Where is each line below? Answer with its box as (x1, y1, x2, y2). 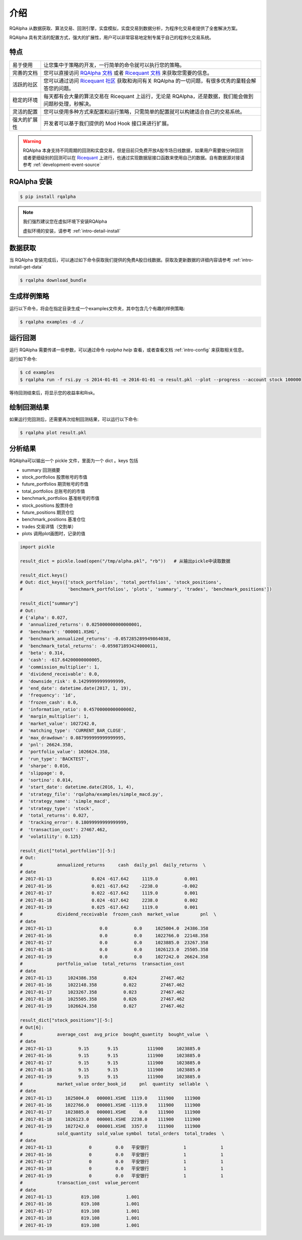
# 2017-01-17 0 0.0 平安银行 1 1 (20, 1159, 223, 1165)
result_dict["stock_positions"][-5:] (20, 1017, 113, 1023)
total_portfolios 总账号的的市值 (22, 488, 85, 494)
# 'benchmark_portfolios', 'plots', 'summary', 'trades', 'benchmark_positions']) (20, 586, 272, 592)
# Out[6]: (20, 1024, 44, 1030)
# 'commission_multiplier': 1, (20, 664, 100, 670)
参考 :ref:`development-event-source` (23, 162, 101, 168)
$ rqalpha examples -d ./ (20, 319, 84, 325)
